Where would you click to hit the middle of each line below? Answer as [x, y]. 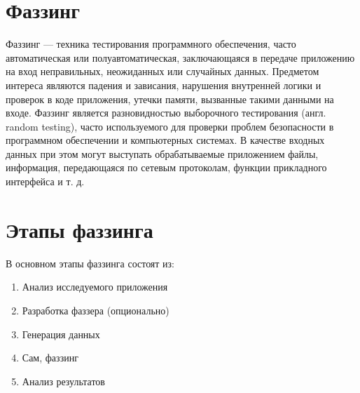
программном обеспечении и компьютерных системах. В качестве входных [165, 140]
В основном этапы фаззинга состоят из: [90, 263]
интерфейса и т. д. [45, 181]
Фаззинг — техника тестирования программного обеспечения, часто [151, 44]
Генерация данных [61, 334]
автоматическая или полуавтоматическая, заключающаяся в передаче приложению [180, 57]
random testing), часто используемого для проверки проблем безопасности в [170, 126]
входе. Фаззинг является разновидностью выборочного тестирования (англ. [166, 113]
